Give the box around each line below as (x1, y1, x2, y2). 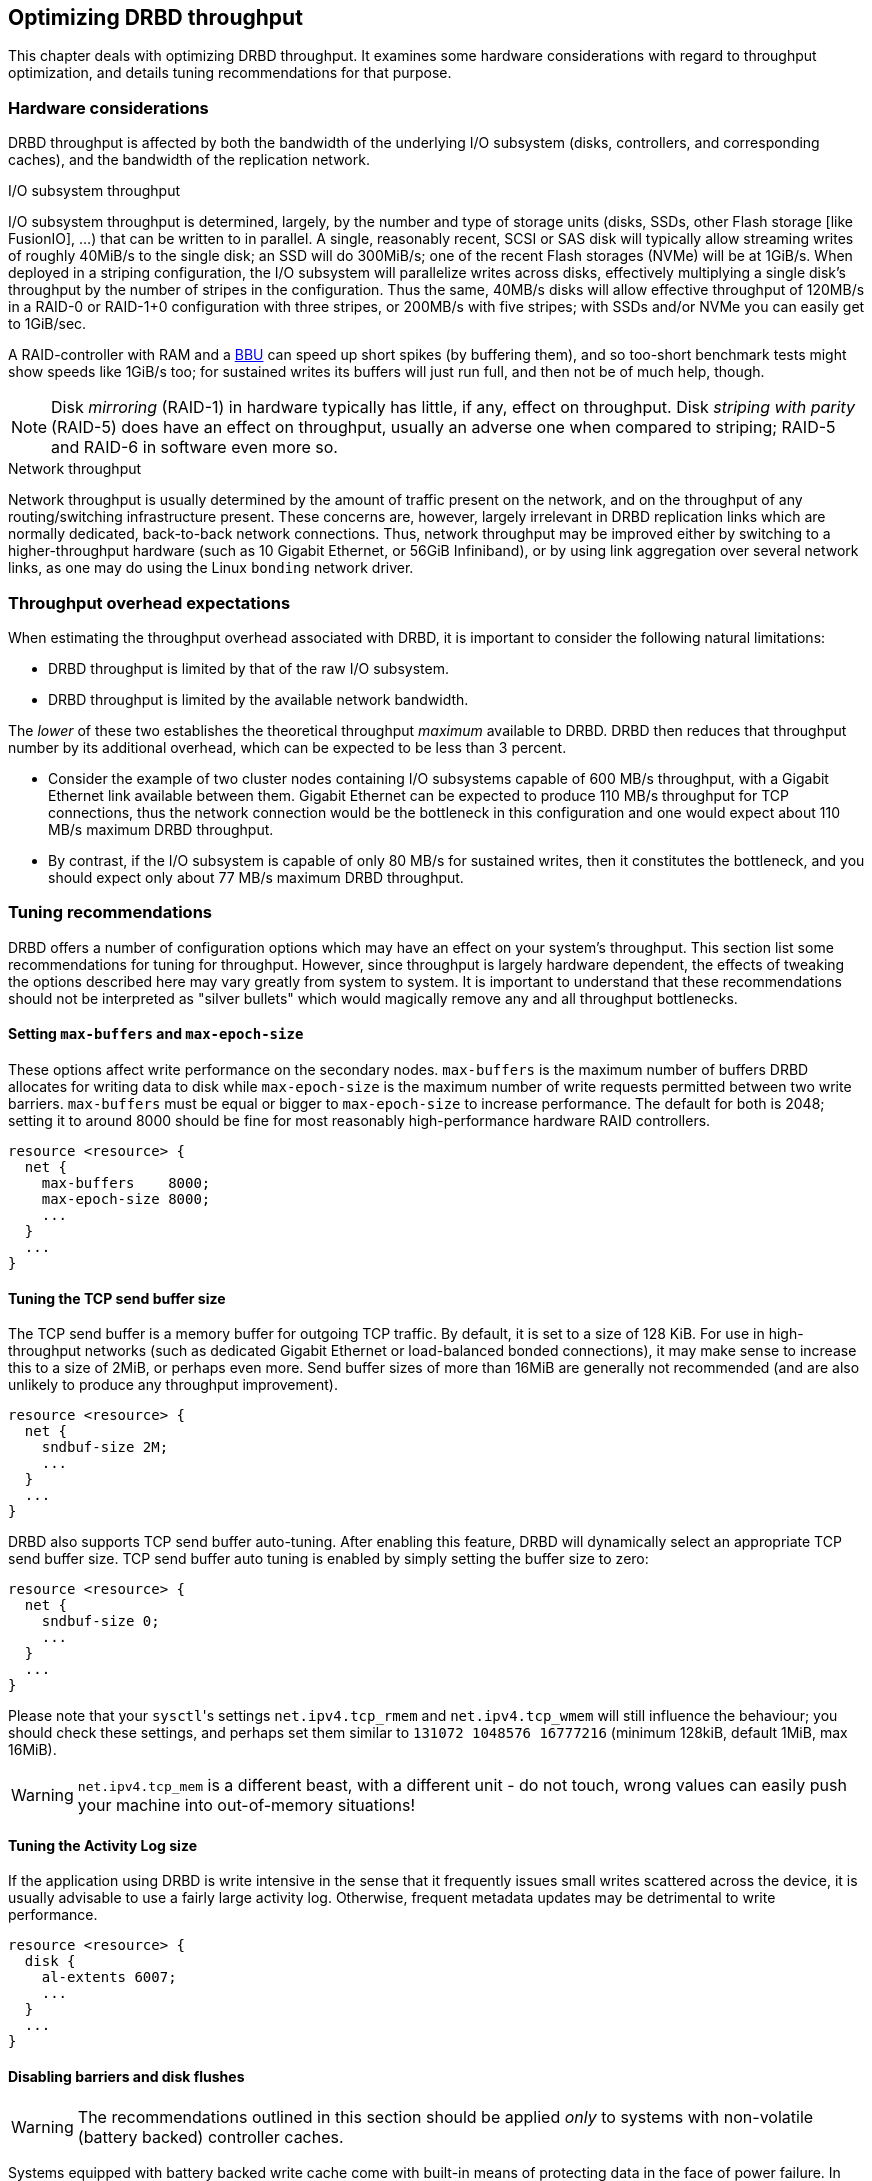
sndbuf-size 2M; (41, 1439, 169, 1456)
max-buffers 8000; (41, 1174, 211, 1191)
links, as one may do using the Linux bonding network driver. (8, 559, 414, 577)
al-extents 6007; (41, 1969, 177, 1986)
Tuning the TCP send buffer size (8, 1289, 226, 1307)
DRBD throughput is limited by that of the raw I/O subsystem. (48, 659, 449, 677)
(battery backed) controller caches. (77, 2126, 344, 2147)
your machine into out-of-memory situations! (77, 1795, 416, 1816)
